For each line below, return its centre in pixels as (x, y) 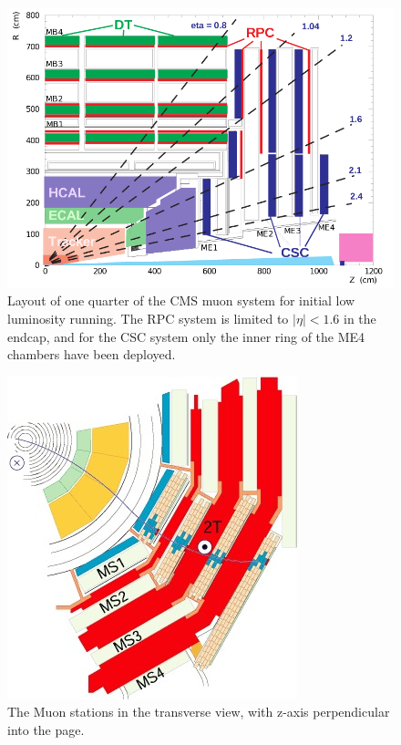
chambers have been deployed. (92, 354)
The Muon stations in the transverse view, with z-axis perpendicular (199, 712)
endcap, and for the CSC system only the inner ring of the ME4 (186, 336)
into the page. (46, 729)
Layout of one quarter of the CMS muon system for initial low (181, 300)
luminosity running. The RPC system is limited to (148, 318)
